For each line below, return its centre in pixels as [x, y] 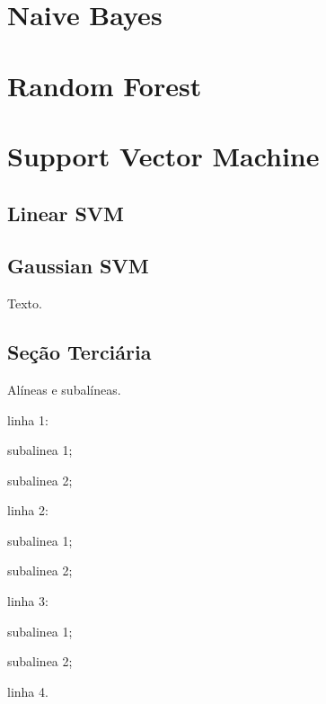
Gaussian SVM [78, 266]
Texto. [25, 303]
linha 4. [28, 691]
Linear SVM [66, 213]
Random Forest [105, 85]
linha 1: [28, 419]
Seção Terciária [79, 352]
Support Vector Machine [163, 155]
